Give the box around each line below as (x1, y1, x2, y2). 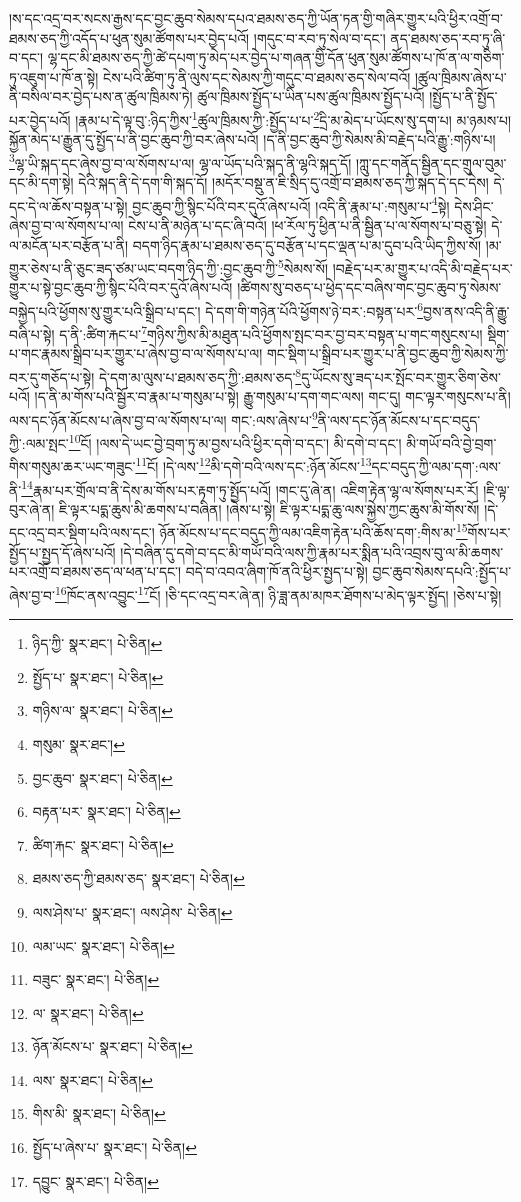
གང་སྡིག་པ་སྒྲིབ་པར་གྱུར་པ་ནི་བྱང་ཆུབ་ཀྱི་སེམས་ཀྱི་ (266, 343, 509, 364)
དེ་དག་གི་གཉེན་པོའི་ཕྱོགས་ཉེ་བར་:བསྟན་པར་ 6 (205, 297, 423, 321)
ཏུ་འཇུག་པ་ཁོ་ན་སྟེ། (9, 66, 99, 87)
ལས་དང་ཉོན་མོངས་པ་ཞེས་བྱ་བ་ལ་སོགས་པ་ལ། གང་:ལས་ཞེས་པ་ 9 (9, 406, 318, 430)
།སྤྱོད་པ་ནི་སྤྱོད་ (429, 86, 498, 107)
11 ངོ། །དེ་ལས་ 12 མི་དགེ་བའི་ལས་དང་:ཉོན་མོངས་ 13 (135, 453, 372, 477)
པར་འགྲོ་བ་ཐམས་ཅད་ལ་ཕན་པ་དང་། (9, 561, 182, 582)
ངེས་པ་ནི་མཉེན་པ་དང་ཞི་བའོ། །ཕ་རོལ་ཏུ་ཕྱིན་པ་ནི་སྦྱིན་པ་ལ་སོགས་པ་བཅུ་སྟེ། (128, 214, 487, 235)
